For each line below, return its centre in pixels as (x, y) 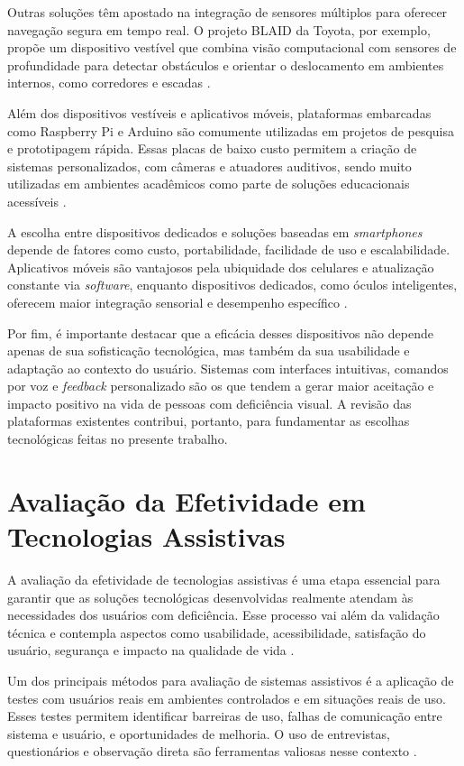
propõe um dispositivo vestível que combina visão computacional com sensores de (232, 47)
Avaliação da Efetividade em (187, 500)
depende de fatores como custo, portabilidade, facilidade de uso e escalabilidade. (229, 249)
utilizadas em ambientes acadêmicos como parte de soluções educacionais (209, 184)
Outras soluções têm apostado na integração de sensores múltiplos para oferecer (227, 12)
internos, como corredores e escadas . (109, 83)
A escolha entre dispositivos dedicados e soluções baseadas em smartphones (215, 231)
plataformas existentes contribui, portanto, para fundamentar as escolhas (209, 421)
